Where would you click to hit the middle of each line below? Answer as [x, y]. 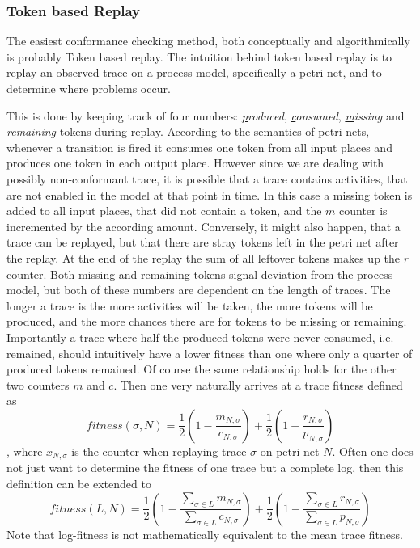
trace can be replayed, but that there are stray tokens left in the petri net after [203, 242]
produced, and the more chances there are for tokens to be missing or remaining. [207, 321]
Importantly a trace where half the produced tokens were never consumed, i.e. [200, 337]
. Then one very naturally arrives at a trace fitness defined [258, 384]
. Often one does [373, 451]
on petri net [290, 451]
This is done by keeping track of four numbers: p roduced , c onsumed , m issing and [206, 115]
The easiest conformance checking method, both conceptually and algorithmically [208, 41]
